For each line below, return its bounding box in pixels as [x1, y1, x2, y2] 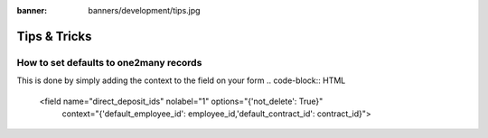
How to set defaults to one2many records [16, 56, 202, 69]
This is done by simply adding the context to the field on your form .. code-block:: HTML [16, 75, 346, 86]
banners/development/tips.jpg [88, 5, 201, 15]
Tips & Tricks [16, 28, 92, 44]
